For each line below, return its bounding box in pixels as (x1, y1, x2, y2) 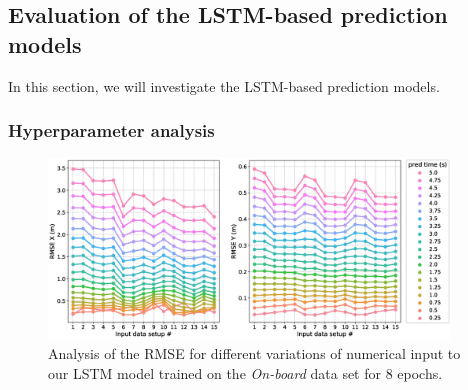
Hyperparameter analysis (8, 118, 215, 143)
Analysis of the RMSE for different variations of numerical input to (48, 342, 461, 363)
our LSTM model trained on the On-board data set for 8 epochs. (48, 362, 443, 383)
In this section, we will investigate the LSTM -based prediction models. (8, 75, 440, 96)
